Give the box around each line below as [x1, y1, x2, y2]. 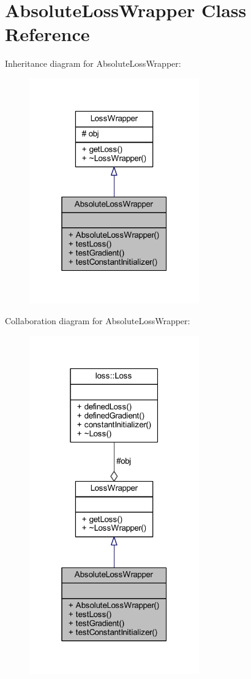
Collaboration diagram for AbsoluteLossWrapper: [5, 314, 190, 327]
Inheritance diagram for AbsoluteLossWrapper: [5, 57, 181, 70]
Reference [5, 21, 90, 47]
